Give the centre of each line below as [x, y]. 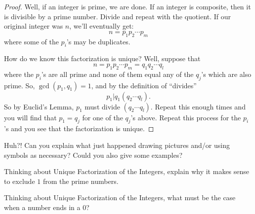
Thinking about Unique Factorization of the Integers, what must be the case [120, 197]
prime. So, [20, 85]
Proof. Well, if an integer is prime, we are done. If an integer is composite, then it [127, 6]
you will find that [30, 117]
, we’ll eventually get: [102, 26]
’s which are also [226, 74]
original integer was [34, 26]
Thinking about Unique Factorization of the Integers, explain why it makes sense [127, 171]
